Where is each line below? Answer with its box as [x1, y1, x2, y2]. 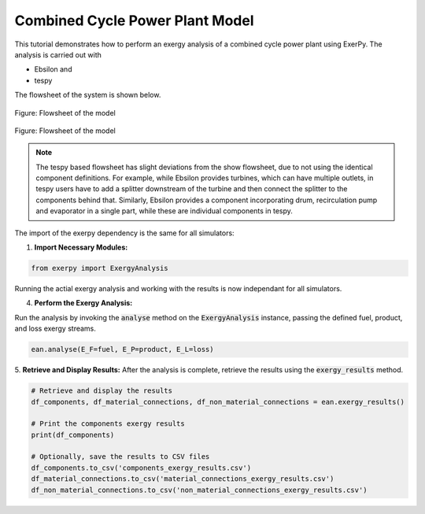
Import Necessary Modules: [34, 242, 128, 252]
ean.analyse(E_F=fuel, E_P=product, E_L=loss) [31, 345, 214, 354]
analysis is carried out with [14, 50, 102, 59]
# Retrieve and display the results [31, 386, 173, 395]
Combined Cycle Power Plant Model [14, 12, 254, 29]
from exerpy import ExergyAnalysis [31, 264, 168, 272]
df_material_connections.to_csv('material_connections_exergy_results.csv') [31, 475, 334, 483]
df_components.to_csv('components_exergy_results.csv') [31, 463, 252, 472]
